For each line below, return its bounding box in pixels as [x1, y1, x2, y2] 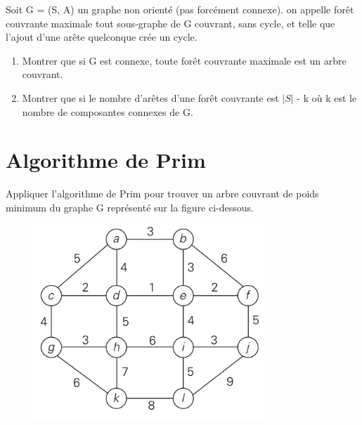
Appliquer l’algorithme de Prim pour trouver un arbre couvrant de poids [6, 186, 319, 201]
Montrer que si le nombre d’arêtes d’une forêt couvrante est [22, 90, 279, 105]
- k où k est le [297, 90, 357, 105]
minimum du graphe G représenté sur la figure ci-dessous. [6, 200, 254, 214]
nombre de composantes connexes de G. [22, 104, 193, 119]
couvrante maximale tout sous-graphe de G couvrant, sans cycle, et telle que [6, 15, 335, 30]
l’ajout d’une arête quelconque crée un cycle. [6, 30, 198, 44]
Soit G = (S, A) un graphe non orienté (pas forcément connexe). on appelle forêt [6, 2, 354, 16]
